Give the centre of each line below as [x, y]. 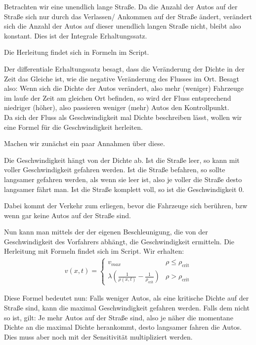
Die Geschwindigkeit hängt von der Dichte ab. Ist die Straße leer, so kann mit [122, 160]
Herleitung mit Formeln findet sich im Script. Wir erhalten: [94, 251]
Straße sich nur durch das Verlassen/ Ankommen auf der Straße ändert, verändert [128, 16]
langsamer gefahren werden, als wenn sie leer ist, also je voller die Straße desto [123, 179]
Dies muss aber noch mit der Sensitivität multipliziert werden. [98, 336]
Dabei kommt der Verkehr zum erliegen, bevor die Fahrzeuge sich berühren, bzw [126, 206]
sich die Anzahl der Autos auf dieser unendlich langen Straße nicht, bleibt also [123, 26]
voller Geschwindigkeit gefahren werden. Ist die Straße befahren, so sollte [115, 170]
